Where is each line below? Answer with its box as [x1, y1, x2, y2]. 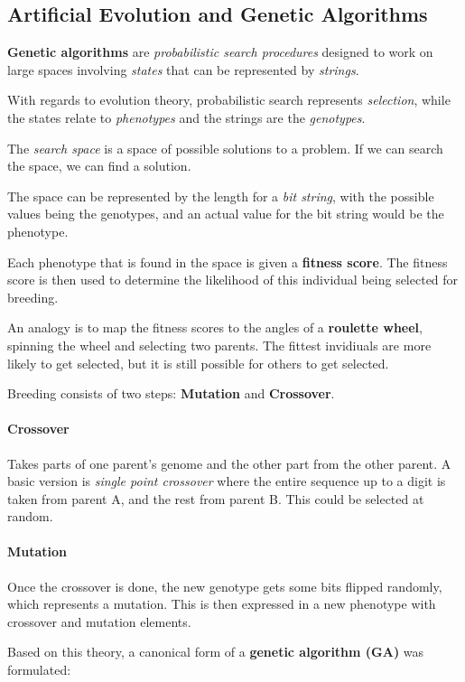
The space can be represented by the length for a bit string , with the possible [7, 186, 434, 205]
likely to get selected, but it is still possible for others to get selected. [7, 353, 389, 372]
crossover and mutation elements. [7, 612, 191, 631]
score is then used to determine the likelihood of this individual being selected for [7, 270, 459, 289]
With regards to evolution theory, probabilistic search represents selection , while [7, 90, 451, 109]
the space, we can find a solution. [7, 156, 191, 175]
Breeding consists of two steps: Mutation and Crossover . [7, 384, 335, 403]
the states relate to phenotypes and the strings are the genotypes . [7, 107, 366, 126]
